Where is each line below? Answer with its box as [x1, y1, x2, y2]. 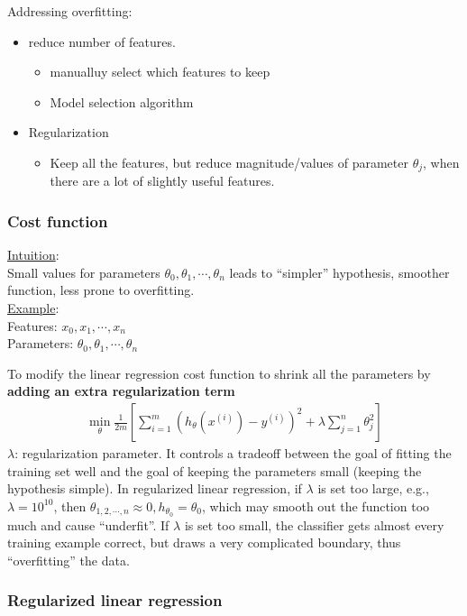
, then [53, 496, 87, 515]
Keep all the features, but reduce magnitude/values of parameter [50, 152, 408, 171]
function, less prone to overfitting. [7, 280, 195, 299]
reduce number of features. [28, 32, 176, 51]
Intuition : [7, 245, 60, 264]
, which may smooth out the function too [201, 496, 430, 515]
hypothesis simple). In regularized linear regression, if [7, 479, 302, 498]
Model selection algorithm [50, 92, 194, 111]
